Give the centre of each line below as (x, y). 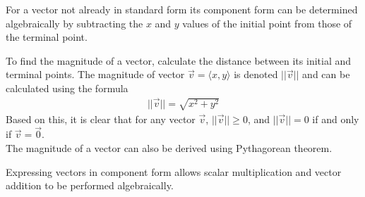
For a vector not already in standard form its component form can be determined (182, 9)
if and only (336, 119)
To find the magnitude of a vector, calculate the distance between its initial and (179, 60)
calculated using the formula (67, 88)
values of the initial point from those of (267, 23)
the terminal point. (47, 37)
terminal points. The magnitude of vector (95, 74)
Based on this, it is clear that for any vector (101, 119)
